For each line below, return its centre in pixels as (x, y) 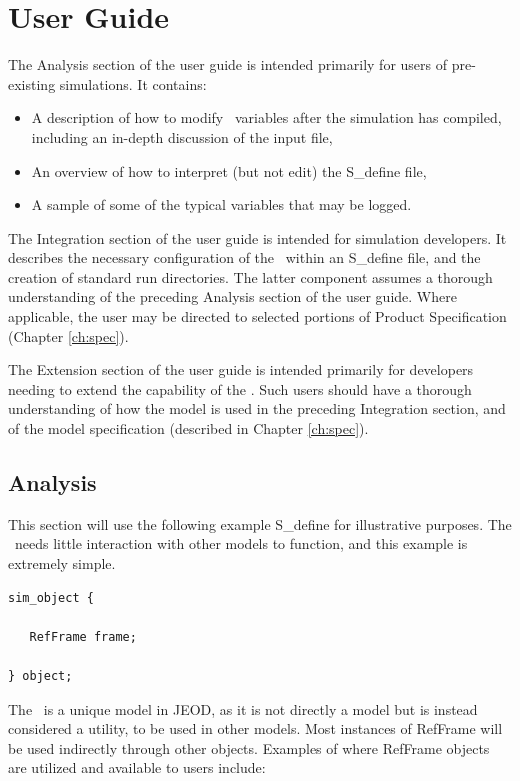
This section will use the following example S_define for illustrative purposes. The (260, 523)
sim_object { (51, 597)
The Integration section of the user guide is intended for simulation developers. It (257, 237)
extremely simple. (62, 563)
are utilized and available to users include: (137, 767)
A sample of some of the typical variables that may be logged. (221, 204)
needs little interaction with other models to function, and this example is (241, 543)
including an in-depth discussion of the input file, (182, 136)
